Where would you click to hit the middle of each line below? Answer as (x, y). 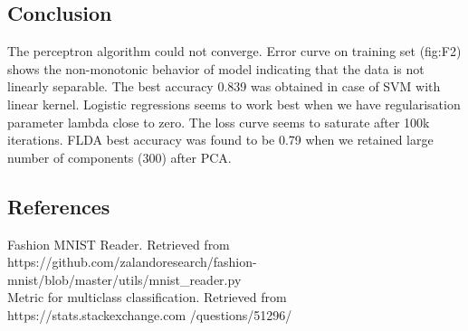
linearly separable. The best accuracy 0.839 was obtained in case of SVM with (224, 86)
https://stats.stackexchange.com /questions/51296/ (150, 314)
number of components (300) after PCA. (119, 157)
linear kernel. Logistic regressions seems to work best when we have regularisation (234, 104)
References (59, 206)
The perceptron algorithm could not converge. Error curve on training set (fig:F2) (234, 51)
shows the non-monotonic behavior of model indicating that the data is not (216, 68)
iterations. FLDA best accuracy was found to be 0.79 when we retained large (220, 140)
